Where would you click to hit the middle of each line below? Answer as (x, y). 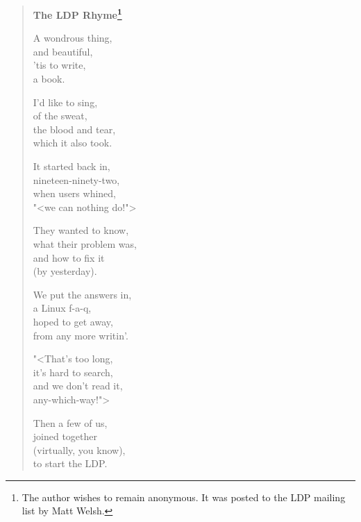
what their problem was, (85, 243)
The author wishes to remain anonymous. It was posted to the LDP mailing (184, 497)
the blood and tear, (74, 129)
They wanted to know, (81, 230)
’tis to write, (59, 65)
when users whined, (74, 193)
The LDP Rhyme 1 (77, 14)
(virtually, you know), (79, 449)
